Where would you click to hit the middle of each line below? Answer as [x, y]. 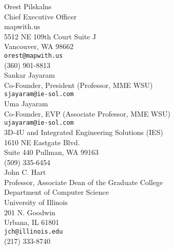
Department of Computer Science [57, 192]
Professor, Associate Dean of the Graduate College [84, 182]
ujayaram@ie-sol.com [39, 123]
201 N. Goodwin [30, 212]
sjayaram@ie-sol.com [39, 94]
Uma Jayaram [26, 104]
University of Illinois [36, 202]
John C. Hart [25, 172]
